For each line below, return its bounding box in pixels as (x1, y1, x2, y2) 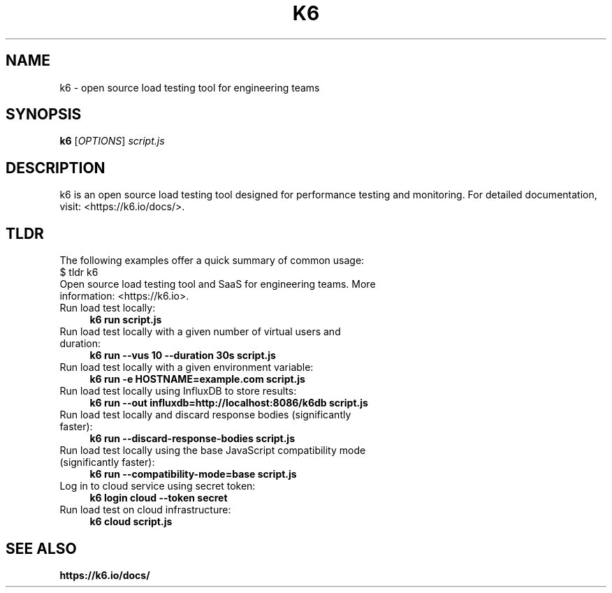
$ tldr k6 (59, 266, 99, 279)
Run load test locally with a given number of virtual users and (59, 325, 341, 338)
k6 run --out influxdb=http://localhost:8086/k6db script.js (89, 397, 368, 409)
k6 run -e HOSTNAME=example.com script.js (89, 373, 305, 386)
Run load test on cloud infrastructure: (59, 504, 231, 516)
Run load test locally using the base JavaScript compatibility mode (59, 444, 366, 457)
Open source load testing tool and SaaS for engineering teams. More (59, 278, 376, 291)
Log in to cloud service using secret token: (59, 480, 256, 492)
